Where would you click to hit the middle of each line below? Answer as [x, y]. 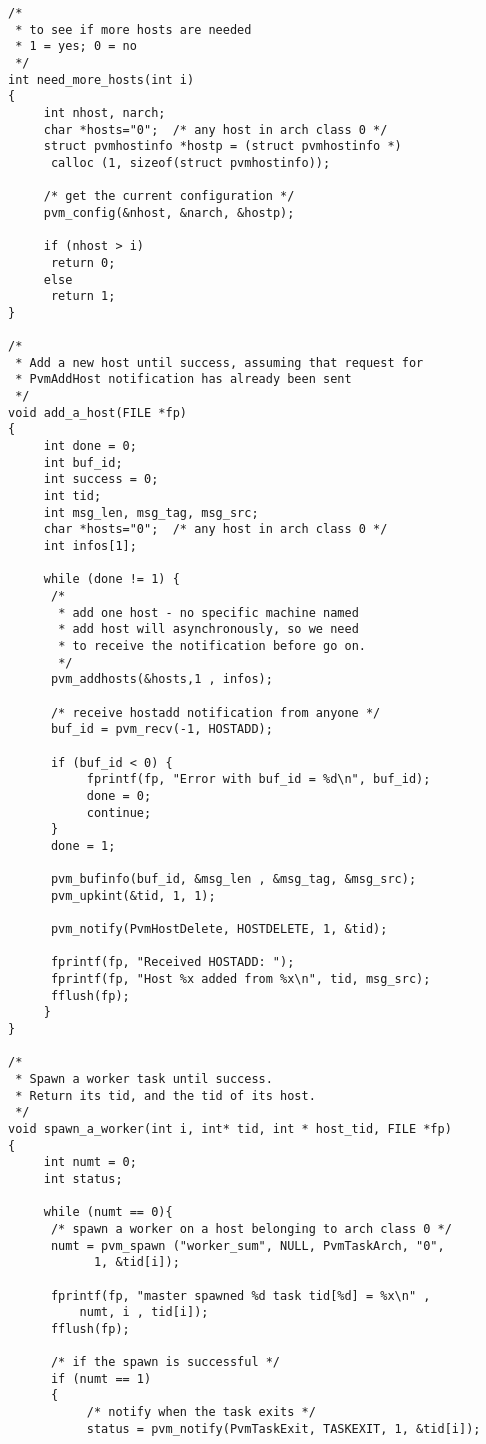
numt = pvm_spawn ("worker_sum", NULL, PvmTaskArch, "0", [247, 1245]
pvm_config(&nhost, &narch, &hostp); [169, 212]
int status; [83, 1178]
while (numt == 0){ [108, 1212]
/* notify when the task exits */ [201, 1412]
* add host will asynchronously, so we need [208, 629]
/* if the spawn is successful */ [165, 1362]
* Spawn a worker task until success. [144, 1079]
